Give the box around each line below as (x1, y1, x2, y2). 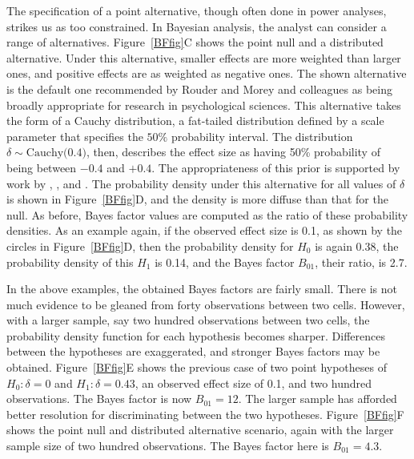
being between (6, 159, 77, 175)
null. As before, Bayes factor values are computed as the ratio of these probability (6, 206, 408, 223)
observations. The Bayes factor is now (6, 390, 192, 407)
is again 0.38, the (315, 237, 399, 254)
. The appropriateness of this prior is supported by (151, 159, 400, 175)
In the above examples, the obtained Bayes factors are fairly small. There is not (6, 280, 397, 297)
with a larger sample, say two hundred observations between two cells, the (6, 312, 370, 328)
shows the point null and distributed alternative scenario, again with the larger (6, 421, 394, 438)
